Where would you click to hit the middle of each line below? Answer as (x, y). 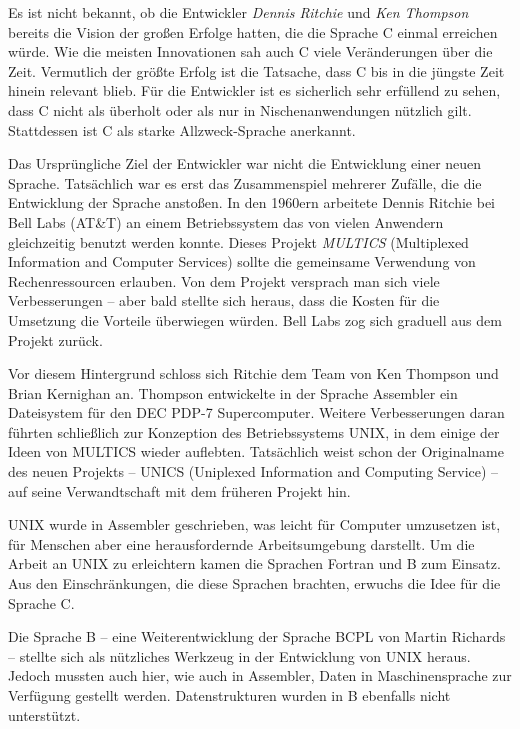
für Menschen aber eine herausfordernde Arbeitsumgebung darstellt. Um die (241, 543)
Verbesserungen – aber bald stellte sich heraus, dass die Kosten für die (224, 300)
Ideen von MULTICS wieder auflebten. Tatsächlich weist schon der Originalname (256, 451)
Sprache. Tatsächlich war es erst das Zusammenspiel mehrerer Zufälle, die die (245, 182)
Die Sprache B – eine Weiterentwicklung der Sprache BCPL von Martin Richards (257, 636)
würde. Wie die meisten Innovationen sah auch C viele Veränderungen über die (250, 51)
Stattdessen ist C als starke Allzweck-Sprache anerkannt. (182, 129)
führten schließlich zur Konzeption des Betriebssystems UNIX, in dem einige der (254, 431)
